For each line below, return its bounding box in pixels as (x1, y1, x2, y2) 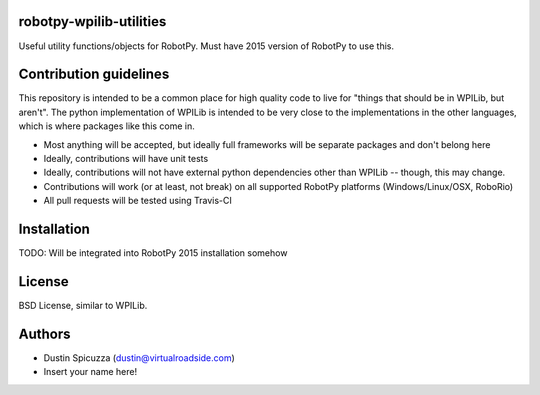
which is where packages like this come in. (18, 120, 195, 132)
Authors (18, 325, 71, 342)
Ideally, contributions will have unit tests (43, 152, 209, 164)
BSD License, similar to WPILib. (18, 299, 148, 311)
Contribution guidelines (18, 66, 170, 83)
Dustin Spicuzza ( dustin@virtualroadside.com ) (43, 351, 235, 364)
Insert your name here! (43, 366, 138, 378)
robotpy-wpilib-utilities (18, 13, 167, 30)
